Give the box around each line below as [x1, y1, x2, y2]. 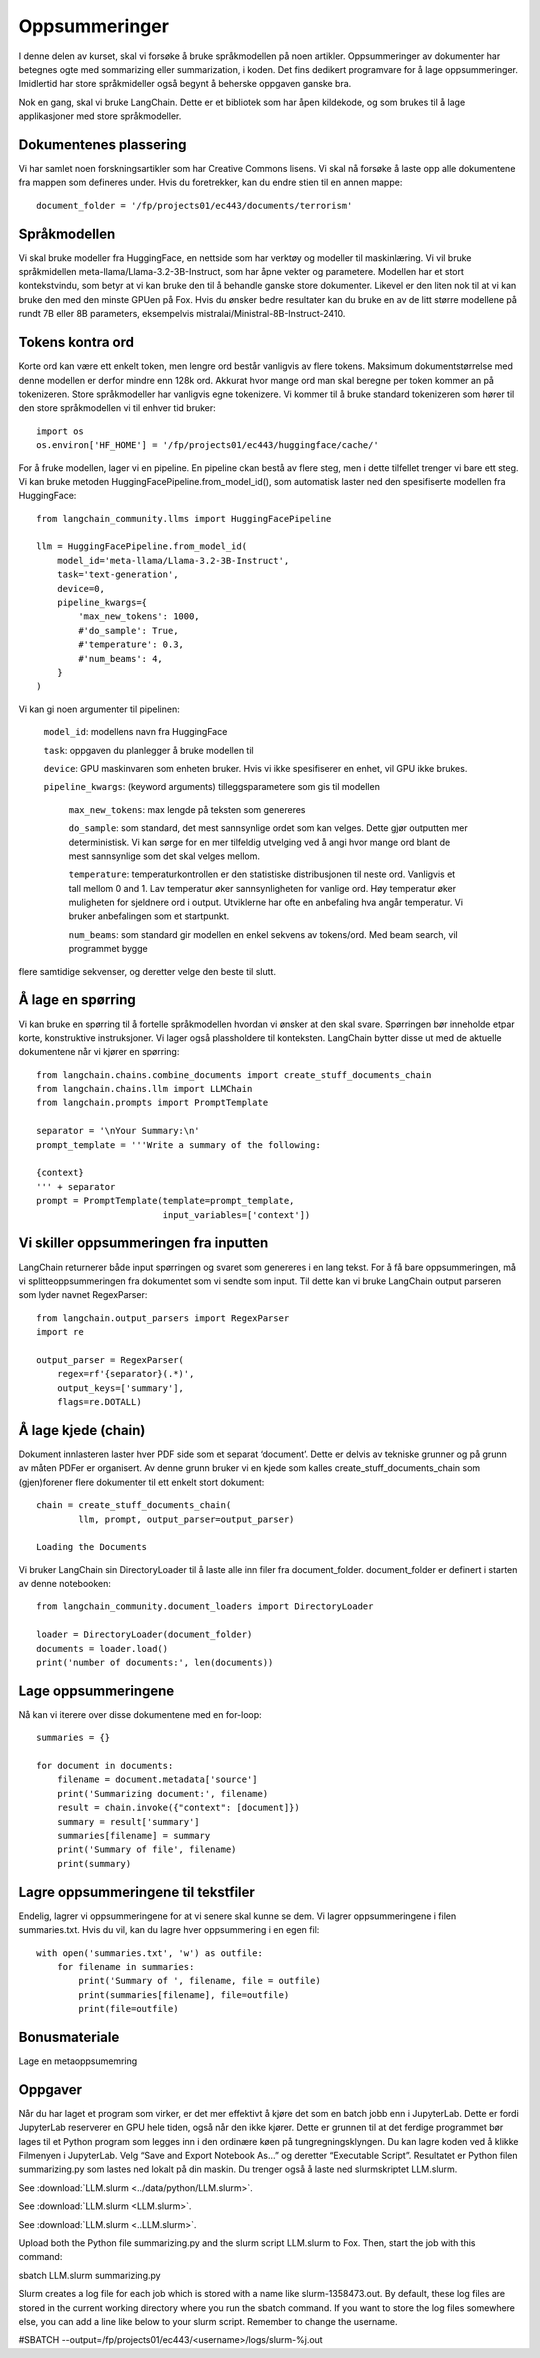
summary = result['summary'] [56, 1816, 200, 1827]
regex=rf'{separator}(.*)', [56, 1368, 195, 1380]
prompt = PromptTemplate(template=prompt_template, [36, 1195, 295, 1207]
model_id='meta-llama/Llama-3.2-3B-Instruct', [56, 555, 290, 566]
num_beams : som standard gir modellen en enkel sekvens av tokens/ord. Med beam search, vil [68, 928, 459, 940]
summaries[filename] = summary [56, 1830, 211, 1842]
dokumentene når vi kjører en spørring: [18, 1046, 180, 1058]
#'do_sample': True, [78, 625, 179, 636]
